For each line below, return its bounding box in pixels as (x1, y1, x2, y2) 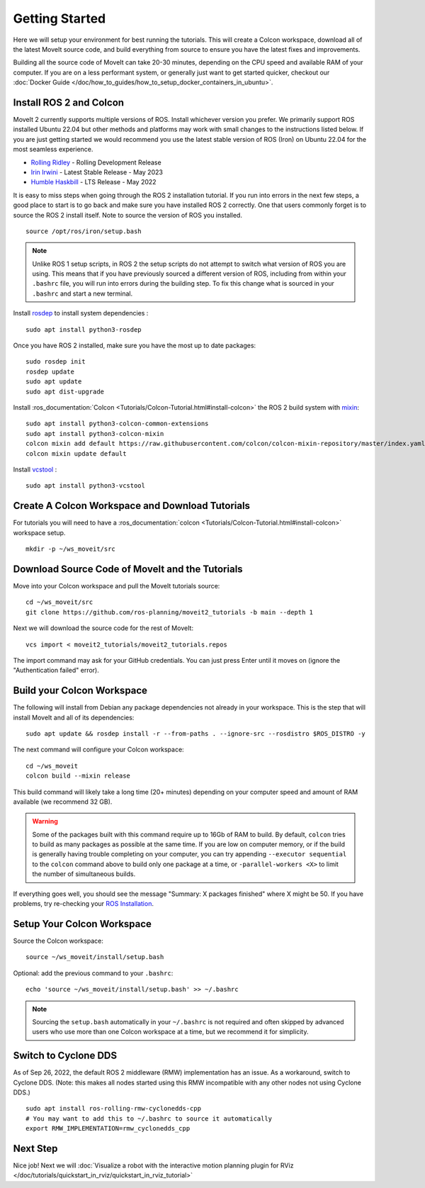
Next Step (13, 1142, 58, 1155)
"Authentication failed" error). (13, 666, 99, 675)
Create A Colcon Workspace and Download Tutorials (13, 500, 251, 512)
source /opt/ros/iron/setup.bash (25, 227, 142, 235)
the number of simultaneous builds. (32, 870, 136, 878)
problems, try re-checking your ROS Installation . (13, 900, 154, 908)
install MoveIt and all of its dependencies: (13, 713, 135, 722)
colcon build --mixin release (25, 772, 131, 780)
